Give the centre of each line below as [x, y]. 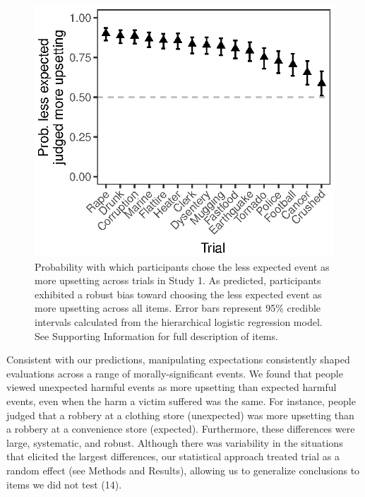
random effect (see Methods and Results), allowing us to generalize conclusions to [183, 470]
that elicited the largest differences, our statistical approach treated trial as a [173, 456]
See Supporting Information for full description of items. [156, 335]
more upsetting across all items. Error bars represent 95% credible [178, 308]
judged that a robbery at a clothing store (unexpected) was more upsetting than [180, 415]
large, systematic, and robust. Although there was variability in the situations [175, 442]
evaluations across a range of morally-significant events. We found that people [175, 373]
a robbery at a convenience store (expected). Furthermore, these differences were [181, 429]
